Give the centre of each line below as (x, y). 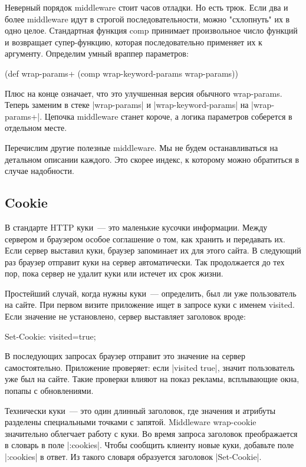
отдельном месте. (36, 128)
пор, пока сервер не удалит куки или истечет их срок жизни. (114, 273)
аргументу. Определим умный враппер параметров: (97, 53)
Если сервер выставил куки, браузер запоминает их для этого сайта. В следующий (153, 250)
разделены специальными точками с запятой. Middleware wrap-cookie (131, 422)
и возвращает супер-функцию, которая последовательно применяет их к (134, 42)
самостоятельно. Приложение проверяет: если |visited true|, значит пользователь (150, 367)
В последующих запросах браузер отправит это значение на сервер (125, 356)
